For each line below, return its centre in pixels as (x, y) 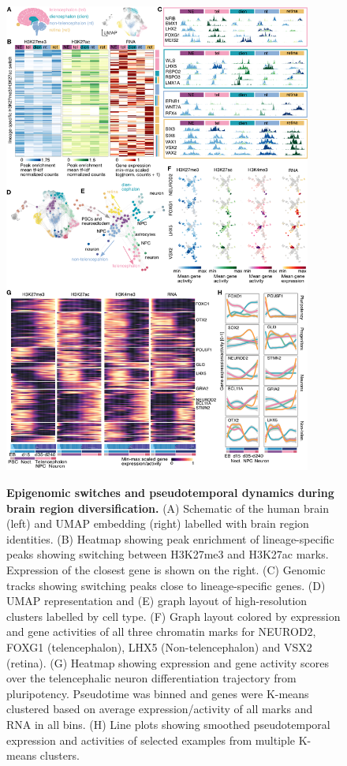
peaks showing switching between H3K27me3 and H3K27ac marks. (168, 554)
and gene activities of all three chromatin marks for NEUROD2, (161, 631)
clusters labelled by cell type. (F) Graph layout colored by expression (173, 616)
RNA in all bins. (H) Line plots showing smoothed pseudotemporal (168, 724)
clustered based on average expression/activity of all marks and (160, 709)
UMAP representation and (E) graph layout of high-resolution (157, 601)
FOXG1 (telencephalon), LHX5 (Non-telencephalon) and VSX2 (159, 647)
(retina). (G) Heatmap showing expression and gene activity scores (168, 662)
